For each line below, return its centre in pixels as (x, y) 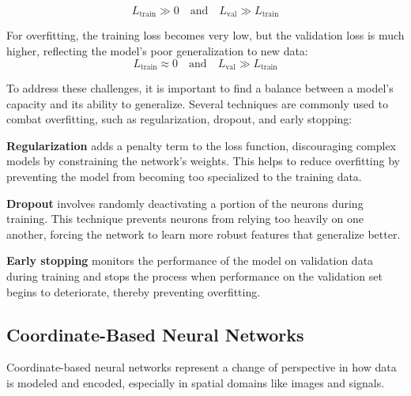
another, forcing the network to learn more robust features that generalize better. (204, 234)
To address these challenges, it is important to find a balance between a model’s (200, 88)
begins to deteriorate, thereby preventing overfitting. (134, 291)
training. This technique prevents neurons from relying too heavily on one (185, 219)
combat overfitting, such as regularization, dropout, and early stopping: (179, 119)
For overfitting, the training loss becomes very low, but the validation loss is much (205, 35)
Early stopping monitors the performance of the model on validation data (190, 260)
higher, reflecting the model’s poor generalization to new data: (157, 51)
